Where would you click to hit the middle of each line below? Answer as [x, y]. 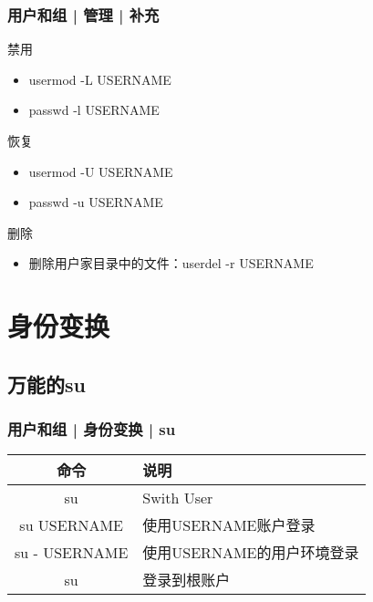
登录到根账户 [186, 580]
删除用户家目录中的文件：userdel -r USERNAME [171, 263]
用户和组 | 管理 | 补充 [83, 14]
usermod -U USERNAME [101, 171]
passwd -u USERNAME [96, 202]
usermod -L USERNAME [100, 79]
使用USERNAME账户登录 [229, 525]
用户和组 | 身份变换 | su [92, 429]
